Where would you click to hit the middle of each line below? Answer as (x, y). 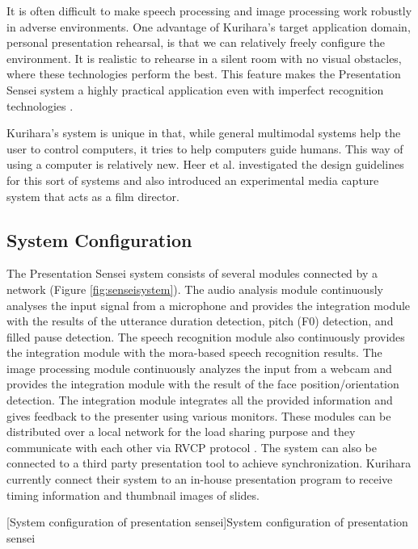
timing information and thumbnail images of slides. (133, 495)
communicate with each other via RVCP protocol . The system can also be (192, 447)
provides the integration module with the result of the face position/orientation (203, 384)
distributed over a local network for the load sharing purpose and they (181, 432)
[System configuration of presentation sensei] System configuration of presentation (207, 522)
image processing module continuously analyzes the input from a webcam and (199, 368)
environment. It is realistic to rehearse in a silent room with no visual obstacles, (204, 58)
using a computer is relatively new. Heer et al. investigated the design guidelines (205, 164)
